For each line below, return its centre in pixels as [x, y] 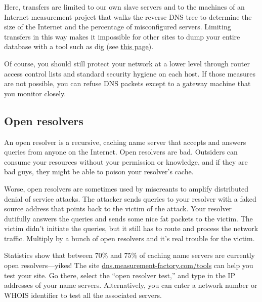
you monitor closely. [35, 93]
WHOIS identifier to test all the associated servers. [83, 295]
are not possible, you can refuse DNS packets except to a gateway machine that [127, 83]
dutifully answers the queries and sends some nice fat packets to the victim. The [128, 218]
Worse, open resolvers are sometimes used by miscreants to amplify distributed [126, 188]
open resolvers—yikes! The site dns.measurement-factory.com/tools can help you [129, 265]
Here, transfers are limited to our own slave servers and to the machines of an [124, 7]
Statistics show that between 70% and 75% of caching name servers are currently [129, 255]
